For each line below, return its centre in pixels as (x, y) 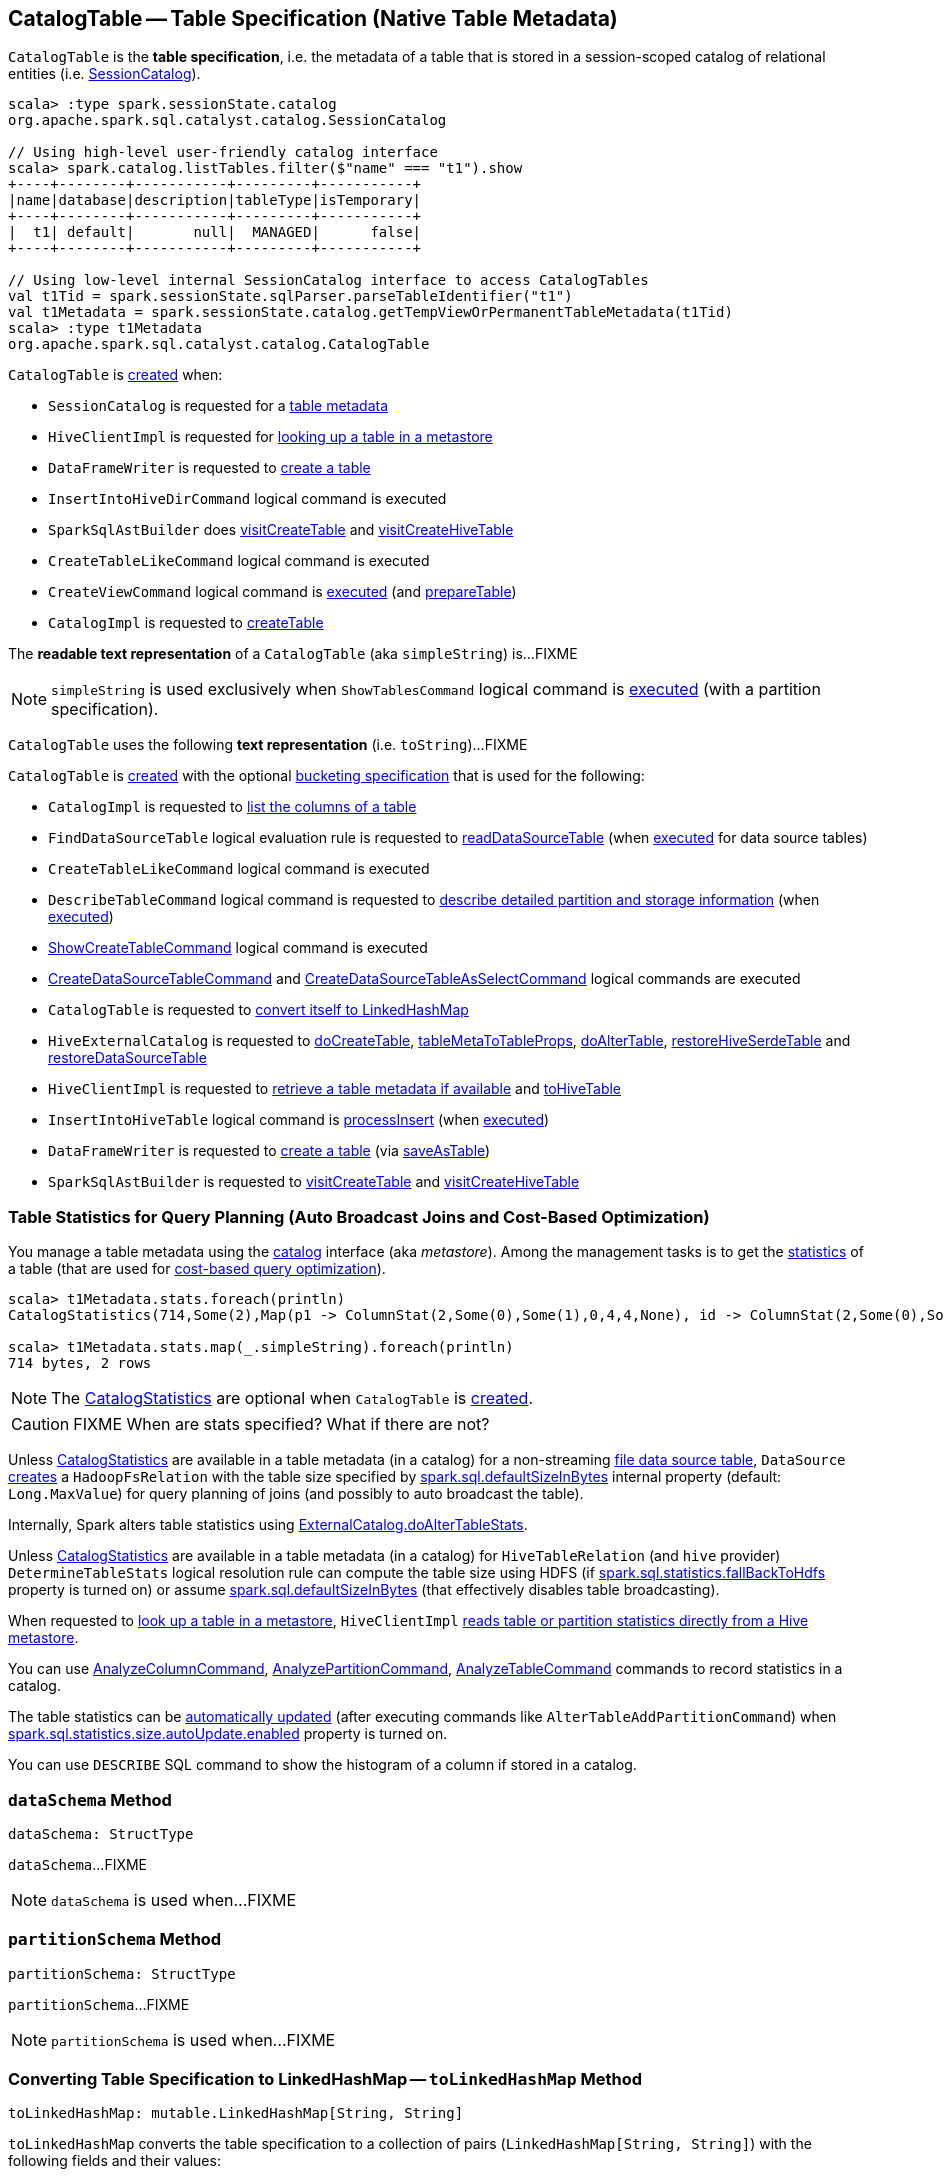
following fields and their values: (114, 2161)
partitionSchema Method (115, 1939)
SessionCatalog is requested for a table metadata (218, 406)
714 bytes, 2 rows (80, 1363)
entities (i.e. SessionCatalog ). (104, 74)
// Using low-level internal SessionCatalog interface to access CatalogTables (328, 280)
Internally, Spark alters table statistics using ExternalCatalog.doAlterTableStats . (268, 1525)
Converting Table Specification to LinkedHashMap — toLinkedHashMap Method (325, 2079)
